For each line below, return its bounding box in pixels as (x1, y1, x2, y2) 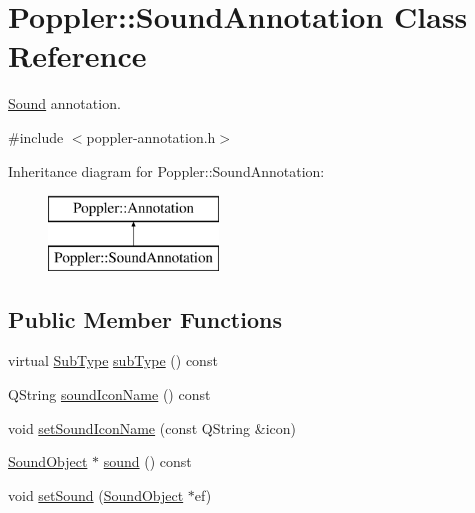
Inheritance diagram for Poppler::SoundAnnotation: (8, 160, 325, 181)
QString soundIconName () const (8, 384, 211, 405)
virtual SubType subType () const (8, 350, 218, 371)
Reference (8, 35, 147, 76)
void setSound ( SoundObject (8, 484, 184, 505)
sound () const (103, 451, 192, 472)
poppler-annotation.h (86, 126, 216, 147)
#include (8, 126, 64, 147)
